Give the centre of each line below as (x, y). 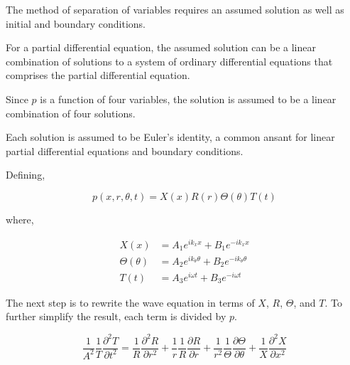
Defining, (26, 175)
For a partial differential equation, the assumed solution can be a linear (161, 47)
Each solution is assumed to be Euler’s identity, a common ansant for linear (170, 137)
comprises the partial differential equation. (98, 75)
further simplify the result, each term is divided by (116, 316)
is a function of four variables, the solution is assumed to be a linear (188, 99)
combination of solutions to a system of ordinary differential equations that (169, 61)
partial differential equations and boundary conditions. (125, 150)
